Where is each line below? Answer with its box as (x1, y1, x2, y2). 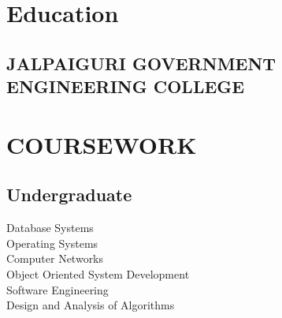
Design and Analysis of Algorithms (6, 297, 175, 313)
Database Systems (6, 219, 94, 236)
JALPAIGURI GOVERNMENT (6, 51, 276, 75)
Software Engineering (6, 281, 109, 297)
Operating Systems (6, 234, 98, 251)
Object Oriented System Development (6, 265, 190, 282)
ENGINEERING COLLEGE (6, 74, 245, 99)
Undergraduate (6, 182, 132, 207)
